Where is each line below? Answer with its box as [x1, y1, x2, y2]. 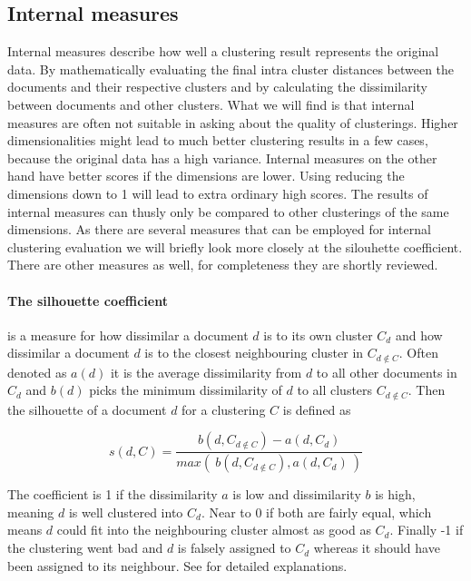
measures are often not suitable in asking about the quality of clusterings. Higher [7, 113, 458, 132]
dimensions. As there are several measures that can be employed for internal [7, 220, 431, 239]
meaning [7, 502, 54, 521]
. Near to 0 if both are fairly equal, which [201, 502, 432, 521]
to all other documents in [316, 362, 457, 381]
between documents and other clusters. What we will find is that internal [7, 94, 415, 113]
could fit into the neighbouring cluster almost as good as [56, 520, 371, 539]
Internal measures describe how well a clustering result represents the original [7, 42, 439, 61]
